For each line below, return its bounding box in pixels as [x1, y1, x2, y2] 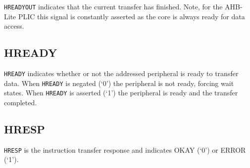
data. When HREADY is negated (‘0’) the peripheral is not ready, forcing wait [4, 78, 234, 88]
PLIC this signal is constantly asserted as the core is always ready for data [18, 11, 245, 21]
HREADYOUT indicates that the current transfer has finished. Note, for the [4, 1, 223, 11]
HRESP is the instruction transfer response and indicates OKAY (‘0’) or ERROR [4, 144, 246, 155]
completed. [4, 97, 37, 108]
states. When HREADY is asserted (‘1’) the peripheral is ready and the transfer [4, 87, 238, 98]
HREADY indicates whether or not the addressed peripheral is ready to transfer [4, 68, 239, 79]
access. [4, 21, 24, 31]
